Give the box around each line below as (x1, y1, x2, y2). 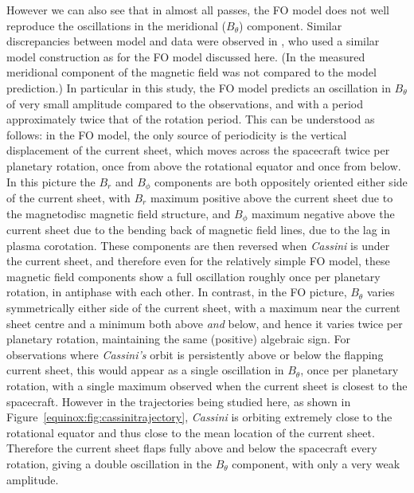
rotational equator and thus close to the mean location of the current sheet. (6, 424, 375, 440)
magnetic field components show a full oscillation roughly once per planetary (6, 268, 381, 284)
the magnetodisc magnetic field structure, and (6, 205, 231, 221)
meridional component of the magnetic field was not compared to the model (6, 64, 377, 80)
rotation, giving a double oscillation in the (6, 455, 212, 471)
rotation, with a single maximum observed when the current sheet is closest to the (6, 377, 408, 393)
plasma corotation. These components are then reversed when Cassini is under (6, 237, 390, 253)
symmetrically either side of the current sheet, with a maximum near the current (6, 299, 400, 315)
